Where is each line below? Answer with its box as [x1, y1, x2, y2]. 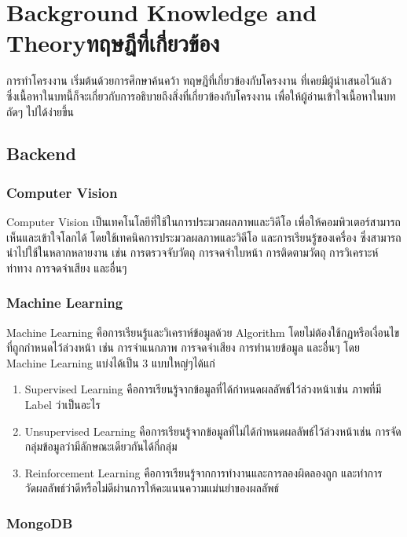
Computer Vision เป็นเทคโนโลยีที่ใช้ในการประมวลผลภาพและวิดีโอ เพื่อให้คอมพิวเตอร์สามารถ [6, 214, 401, 230]
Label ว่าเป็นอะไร [24, 396, 101, 413]
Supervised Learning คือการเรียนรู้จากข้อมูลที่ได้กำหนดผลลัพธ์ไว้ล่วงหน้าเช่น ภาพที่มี [24, 381, 382, 397]
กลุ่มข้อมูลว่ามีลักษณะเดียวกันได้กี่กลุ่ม [24, 438, 178, 455]
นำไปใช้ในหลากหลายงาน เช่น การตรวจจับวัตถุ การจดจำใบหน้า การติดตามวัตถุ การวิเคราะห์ [6, 244, 379, 261]
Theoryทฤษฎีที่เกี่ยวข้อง [6, 27, 220, 59]
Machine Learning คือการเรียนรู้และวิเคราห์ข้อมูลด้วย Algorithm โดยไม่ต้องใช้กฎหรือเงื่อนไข [6, 323, 400, 340]
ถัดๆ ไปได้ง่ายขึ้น [6, 103, 74, 119]
